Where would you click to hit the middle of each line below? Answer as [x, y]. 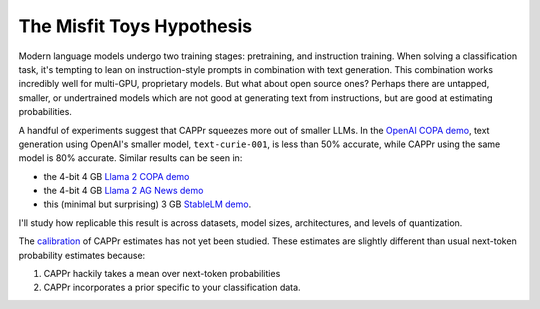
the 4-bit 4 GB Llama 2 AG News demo [123, 191]
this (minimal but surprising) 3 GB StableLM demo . [147, 204]
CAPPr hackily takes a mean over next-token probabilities [162, 274]
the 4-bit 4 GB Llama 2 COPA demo [116, 176]
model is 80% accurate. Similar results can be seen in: [130, 158]
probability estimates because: [82, 255]
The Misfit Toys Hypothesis [135, 26]
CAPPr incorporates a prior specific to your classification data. [172, 287]
